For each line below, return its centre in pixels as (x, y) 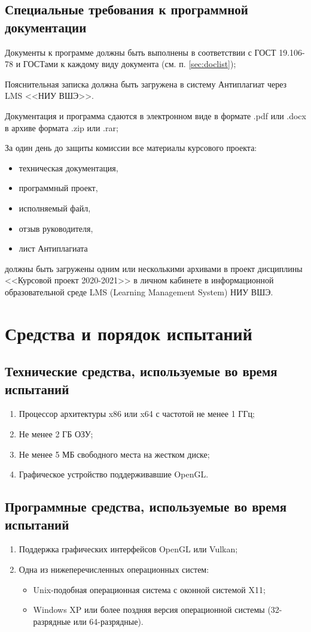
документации (46, 27)
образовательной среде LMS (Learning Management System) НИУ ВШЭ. (139, 291)
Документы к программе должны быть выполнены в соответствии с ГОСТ (141, 52)
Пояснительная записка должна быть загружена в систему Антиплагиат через (146, 84)
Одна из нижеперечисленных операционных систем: (114, 569)
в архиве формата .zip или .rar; (62, 127)
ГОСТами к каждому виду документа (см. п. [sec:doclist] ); (129, 64)
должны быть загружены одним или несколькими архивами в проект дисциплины (154, 268)
